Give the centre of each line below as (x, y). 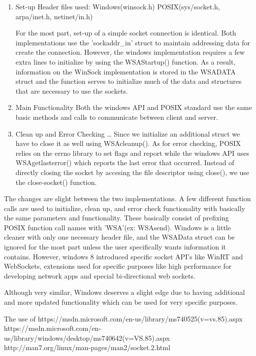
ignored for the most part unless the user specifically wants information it (115, 247)
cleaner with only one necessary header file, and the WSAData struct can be (119, 237)
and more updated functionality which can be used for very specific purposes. (121, 302)
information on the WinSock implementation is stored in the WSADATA (126, 71)
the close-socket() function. (56, 182)
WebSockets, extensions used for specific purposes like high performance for (118, 266)
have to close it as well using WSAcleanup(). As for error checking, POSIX (128, 143)
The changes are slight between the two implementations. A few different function (128, 198)
